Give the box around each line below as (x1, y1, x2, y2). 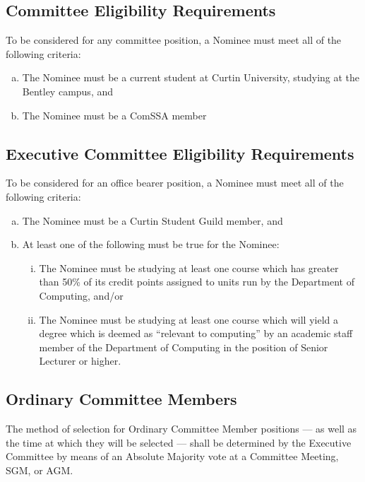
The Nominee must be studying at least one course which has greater (39, 260, 339, 275)
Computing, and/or (39, 288, 124, 302)
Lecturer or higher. (39, 353, 121, 368)
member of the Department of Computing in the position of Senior (39, 339, 328, 354)
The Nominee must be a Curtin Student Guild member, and (22, 213, 283, 228)
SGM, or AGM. (6, 462, 73, 477)
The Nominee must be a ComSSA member (22, 107, 207, 122)
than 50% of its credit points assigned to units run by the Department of (39, 274, 354, 289)
